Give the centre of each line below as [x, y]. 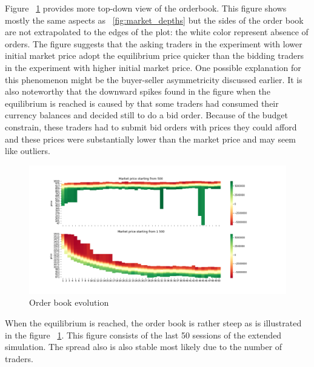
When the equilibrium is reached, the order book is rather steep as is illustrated [153, 322]
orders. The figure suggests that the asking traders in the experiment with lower [154, 43]
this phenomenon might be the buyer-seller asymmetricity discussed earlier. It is [154, 79]
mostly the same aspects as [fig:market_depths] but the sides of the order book [154, 20]
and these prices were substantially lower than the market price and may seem [151, 139]
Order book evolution [69, 302]
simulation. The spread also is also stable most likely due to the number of [144, 347]
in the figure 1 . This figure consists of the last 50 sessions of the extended [143, 335]
